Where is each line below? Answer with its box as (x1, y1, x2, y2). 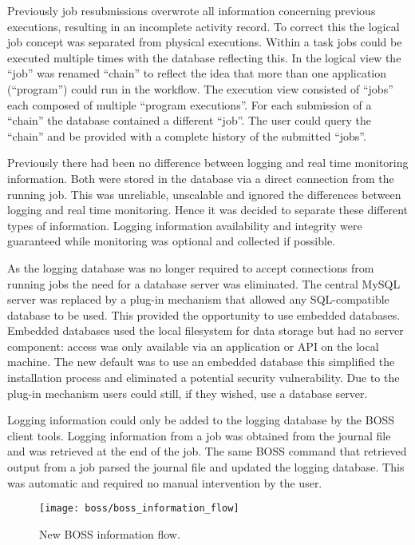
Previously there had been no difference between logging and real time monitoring (7, 154, 409, 171)
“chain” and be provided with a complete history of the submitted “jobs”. (7, 127, 366, 144)
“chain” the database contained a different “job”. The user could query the (7, 112, 372, 129)
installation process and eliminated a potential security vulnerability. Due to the (7, 369, 400, 386)
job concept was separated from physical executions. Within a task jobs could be (7, 34, 402, 50)
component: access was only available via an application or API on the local (7, 337, 379, 354)
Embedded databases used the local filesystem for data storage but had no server (7, 322, 404, 339)
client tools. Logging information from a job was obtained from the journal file (7, 427, 391, 444)
